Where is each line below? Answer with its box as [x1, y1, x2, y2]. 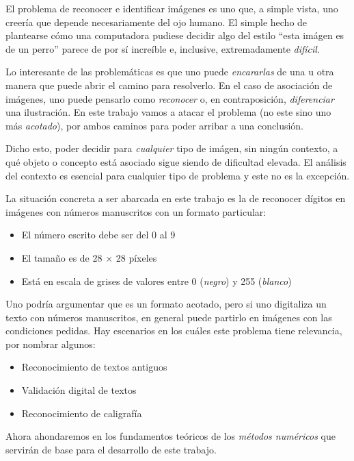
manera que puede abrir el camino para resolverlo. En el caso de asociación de [5, 77, 333, 92]
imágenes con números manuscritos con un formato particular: [5, 204, 267, 219]
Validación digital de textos [21, 383, 137, 397]
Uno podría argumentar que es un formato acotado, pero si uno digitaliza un [5, 297, 327, 311]
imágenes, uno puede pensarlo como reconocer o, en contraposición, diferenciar [5, 91, 334, 105]
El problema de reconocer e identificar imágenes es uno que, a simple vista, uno [5, 1, 338, 15]
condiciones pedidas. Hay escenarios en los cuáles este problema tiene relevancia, [5, 323, 342, 338]
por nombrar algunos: [5, 336, 96, 351]
